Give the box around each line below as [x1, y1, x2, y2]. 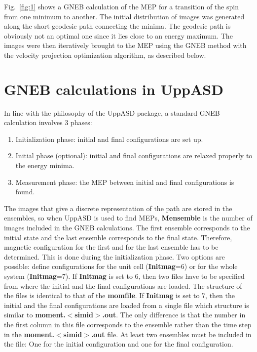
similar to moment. [4, 309, 66, 320]
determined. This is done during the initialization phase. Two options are [4, 251, 225, 262]
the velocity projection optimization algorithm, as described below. [4, 49, 206, 60]
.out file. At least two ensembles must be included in [91, 329, 252, 339]
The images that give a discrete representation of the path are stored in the [4, 203, 232, 213]
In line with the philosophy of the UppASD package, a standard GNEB [4, 107, 220, 118]
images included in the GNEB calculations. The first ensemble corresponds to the [4, 222, 250, 233]
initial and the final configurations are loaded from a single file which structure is [4, 300, 249, 310]
